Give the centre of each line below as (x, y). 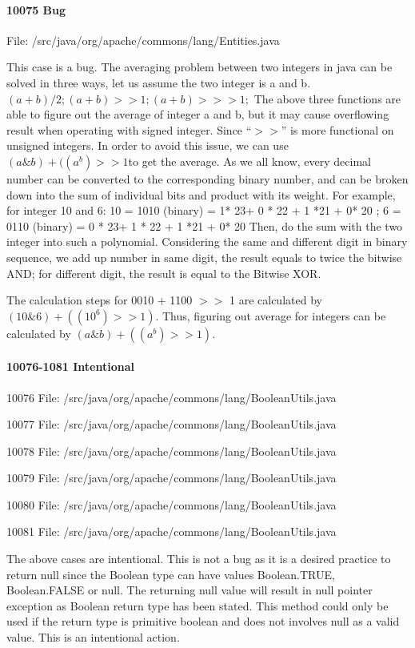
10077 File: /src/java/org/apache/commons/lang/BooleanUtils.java (172, 424)
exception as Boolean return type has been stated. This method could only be (198, 605)
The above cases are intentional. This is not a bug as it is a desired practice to (199, 559)
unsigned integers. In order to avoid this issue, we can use (148, 145)
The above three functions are (327, 98)
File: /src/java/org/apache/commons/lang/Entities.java (143, 40)
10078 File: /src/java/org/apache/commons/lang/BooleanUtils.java (172, 451)
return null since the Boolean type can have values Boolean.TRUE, (171, 574)
